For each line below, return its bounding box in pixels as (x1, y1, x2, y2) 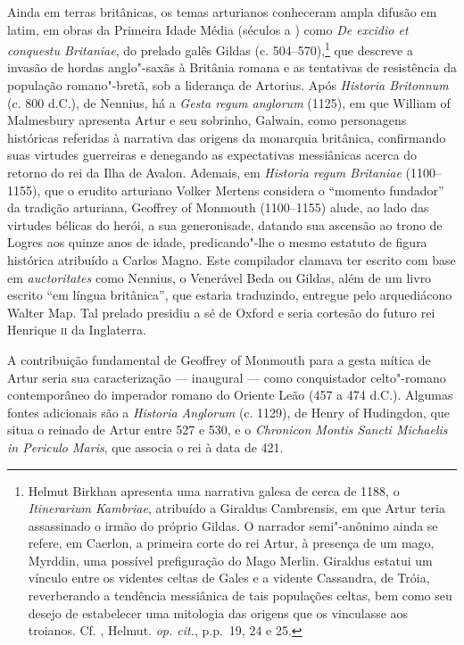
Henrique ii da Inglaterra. (7, 320, 146, 339)
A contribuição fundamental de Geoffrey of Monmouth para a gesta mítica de (7, 350, 431, 368)
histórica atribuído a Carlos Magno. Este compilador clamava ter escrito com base (7, 250, 456, 269)
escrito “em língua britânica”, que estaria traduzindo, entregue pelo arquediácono (7, 285, 452, 304)
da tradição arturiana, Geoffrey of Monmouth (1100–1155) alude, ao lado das (7, 198, 429, 217)
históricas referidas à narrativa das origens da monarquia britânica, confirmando (7, 128, 446, 146)
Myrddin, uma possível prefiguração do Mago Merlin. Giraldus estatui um (28, 550, 433, 569)
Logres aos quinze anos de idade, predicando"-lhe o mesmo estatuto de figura (7, 233, 427, 252)
